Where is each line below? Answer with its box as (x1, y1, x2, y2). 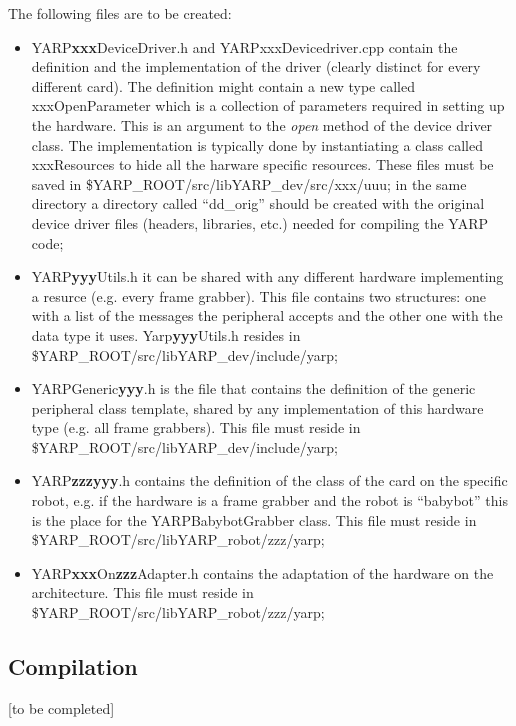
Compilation (8, 651, 138, 682)
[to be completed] (8, 697, 115, 718)
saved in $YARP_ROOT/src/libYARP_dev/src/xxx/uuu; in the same (31, 173, 467, 194)
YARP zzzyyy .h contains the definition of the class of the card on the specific (31, 470, 508, 491)
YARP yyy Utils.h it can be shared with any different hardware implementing (31, 266, 504, 287)
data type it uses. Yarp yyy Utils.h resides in (31, 324, 301, 345)
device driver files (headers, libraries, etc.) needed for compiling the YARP (31, 212, 489, 233)
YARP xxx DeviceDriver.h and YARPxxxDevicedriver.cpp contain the (31, 36, 458, 57)
